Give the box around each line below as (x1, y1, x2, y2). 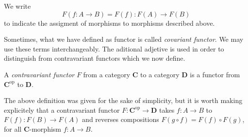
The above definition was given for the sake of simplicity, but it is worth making (4, 95, 243, 105)
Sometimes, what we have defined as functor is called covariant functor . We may (4, 34, 244, 44)
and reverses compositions (82, 114, 159, 124)
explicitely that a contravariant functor (4, 104, 120, 115)
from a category (83, 69, 131, 79)
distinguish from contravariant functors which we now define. (4, 53, 185, 63)
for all (4, 123, 22, 134)
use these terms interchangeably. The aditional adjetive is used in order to (4, 43, 224, 53)
